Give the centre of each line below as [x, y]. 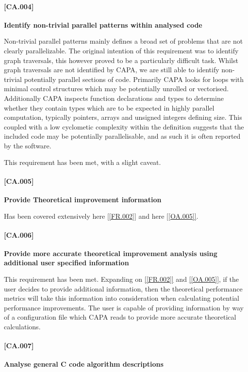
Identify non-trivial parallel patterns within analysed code [103, 24]
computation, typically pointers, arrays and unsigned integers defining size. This [123, 117]
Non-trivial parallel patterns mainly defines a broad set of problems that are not [124, 41]
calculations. [22, 327]
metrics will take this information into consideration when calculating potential [122, 298]
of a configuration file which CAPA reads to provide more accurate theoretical [120, 317]
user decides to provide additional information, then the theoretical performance [123, 288]
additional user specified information [66, 263]
